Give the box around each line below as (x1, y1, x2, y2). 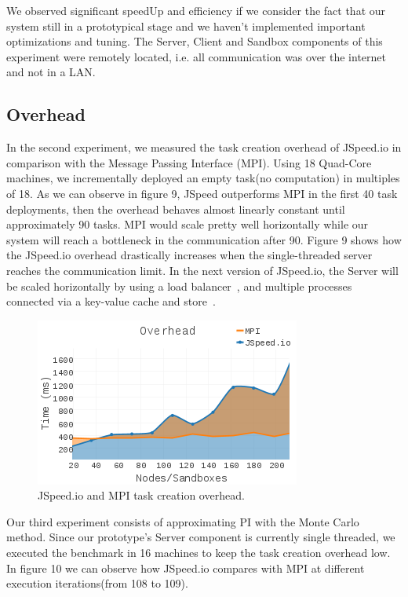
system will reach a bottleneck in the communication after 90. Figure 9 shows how (6, 231, 402, 247)
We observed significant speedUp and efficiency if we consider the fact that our (6, 2, 386, 18)
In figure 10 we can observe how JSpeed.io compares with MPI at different (6, 559, 365, 576)
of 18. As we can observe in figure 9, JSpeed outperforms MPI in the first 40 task (6, 185, 398, 201)
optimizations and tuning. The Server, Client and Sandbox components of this (6, 33, 383, 49)
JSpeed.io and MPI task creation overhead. (38, 487, 245, 504)
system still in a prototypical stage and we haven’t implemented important (6, 17, 366, 34)
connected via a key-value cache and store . (6, 293, 216, 309)
